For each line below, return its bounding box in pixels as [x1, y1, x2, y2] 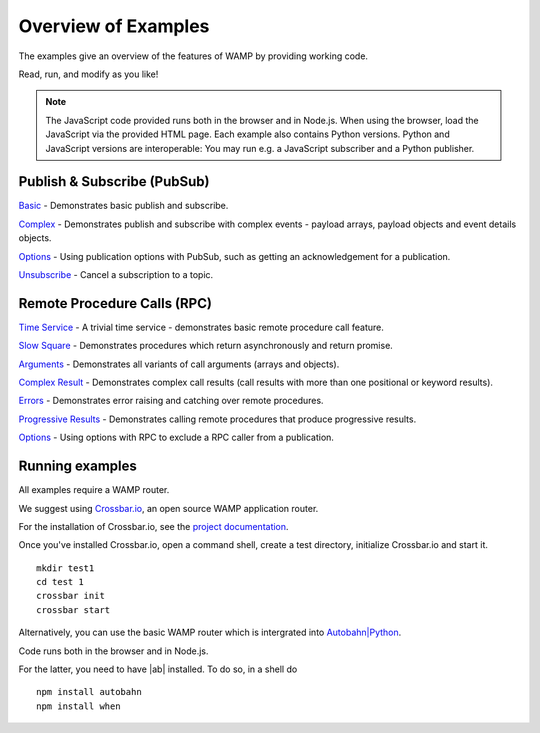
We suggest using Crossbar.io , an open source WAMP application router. [18, 502, 319, 514]
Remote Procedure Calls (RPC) [18, 295, 212, 312]
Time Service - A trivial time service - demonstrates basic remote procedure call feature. [18, 321, 384, 333]
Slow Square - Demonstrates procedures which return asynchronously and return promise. [18, 340, 394, 352]
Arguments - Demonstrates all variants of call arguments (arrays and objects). [18, 358, 340, 370]
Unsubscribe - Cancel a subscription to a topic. [18, 268, 214, 280]
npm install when [36, 700, 121, 712]
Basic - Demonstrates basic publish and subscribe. [18, 200, 229, 212]
